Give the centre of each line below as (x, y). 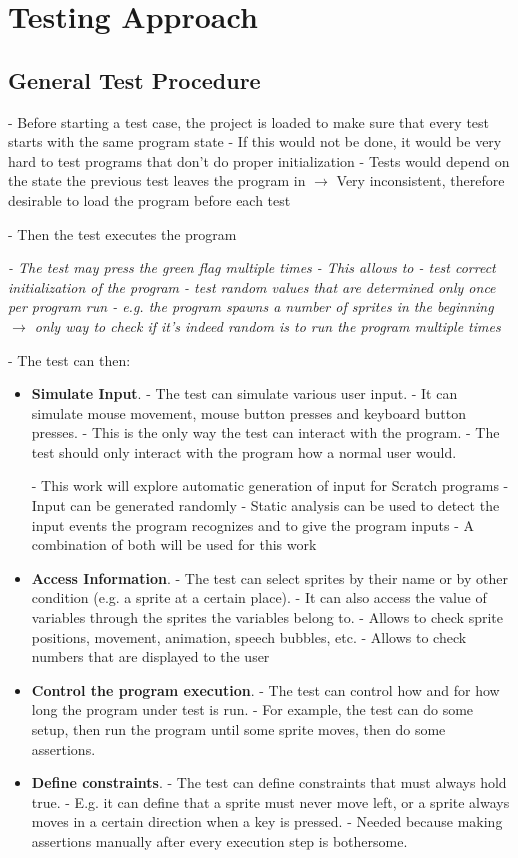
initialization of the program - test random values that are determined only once (252, 286)
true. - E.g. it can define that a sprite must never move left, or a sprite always (270, 801)
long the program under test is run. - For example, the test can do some (252, 709)
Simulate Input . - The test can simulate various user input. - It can (244, 393)
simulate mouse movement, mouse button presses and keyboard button (248, 412)
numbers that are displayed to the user (150, 656)
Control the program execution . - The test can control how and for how (265, 689)
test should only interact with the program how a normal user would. (244, 451)
